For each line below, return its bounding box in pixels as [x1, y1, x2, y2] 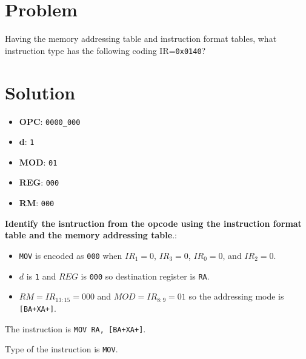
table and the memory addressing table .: [5, 229, 177, 241]
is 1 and [26, 269, 56, 282]
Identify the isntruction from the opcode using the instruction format [5, 216, 302, 229]
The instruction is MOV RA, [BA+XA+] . [5, 322, 146, 335]
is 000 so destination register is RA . [81, 269, 210, 282]
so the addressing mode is [188, 290, 284, 303]
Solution [5, 79, 76, 104]
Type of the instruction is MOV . [5, 343, 118, 355]
